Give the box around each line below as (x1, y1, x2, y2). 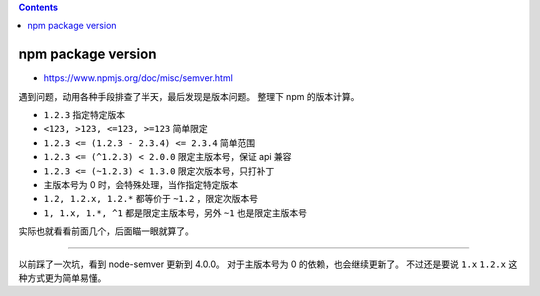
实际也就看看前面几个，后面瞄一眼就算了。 (18, 225, 194, 237)
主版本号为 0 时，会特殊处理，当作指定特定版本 (43, 179, 239, 191)
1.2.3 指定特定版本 (43, 109, 126, 121)
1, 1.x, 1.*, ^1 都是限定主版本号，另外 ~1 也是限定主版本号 (43, 206, 308, 219)
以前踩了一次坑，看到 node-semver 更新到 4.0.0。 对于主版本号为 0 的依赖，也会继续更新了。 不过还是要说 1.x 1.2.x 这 (18, 258, 518, 270)
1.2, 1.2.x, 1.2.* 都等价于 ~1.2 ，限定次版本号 (43, 193, 259, 205)
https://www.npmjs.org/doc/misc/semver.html (43, 72, 234, 84)
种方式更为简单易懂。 (18, 271, 107, 284)
